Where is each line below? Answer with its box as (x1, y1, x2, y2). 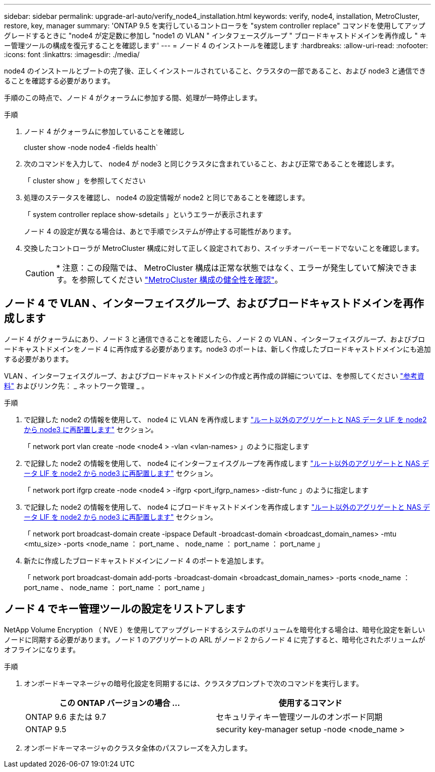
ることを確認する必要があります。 (4, 77, 115, 85)
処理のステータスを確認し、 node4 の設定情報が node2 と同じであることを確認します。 (24, 193, 309, 202)
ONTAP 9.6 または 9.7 (25, 711, 106, 722)
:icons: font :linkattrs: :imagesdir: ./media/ (4, 50, 140, 59)
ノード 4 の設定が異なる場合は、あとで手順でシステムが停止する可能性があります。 (24, 227, 295, 235)
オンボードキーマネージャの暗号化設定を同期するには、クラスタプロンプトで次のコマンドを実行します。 (24, 679, 363, 688)
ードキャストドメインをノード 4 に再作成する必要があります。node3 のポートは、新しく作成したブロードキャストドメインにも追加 (4, 344, 431, 353)
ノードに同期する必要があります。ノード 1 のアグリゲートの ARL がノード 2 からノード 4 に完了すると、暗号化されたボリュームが (4, 635, 426, 644)
